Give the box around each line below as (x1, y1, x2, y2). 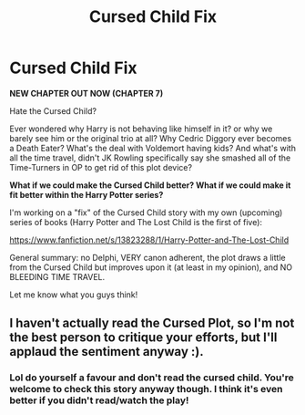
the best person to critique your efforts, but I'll (9, 330, 278, 346)
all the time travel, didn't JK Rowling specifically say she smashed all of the (9, 152, 291, 163)
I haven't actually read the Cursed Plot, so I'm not (9, 316, 295, 331)
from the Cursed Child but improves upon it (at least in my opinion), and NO (9, 262, 293, 273)
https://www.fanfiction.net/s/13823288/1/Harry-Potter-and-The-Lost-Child (9, 234, 290, 245)
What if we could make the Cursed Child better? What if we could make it (9, 180, 291, 191)
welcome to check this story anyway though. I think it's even (9, 383, 283, 396)
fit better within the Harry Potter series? (9, 189, 164, 200)
